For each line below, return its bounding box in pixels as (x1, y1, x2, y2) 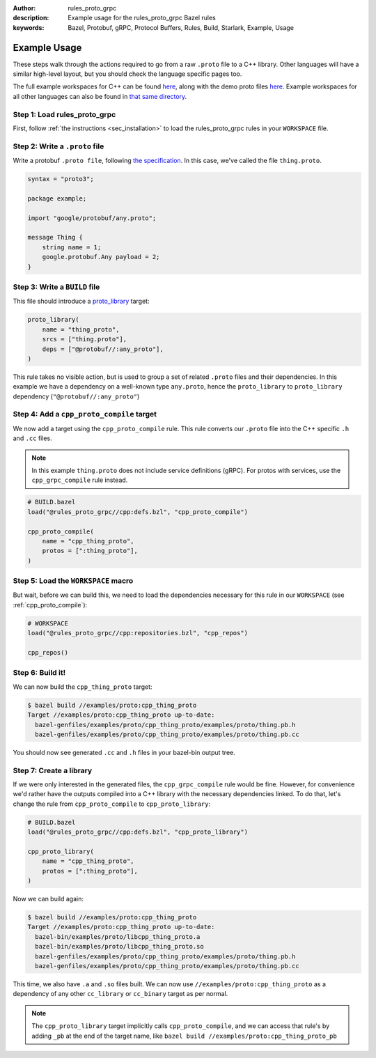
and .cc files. (13, 434, 52, 442)
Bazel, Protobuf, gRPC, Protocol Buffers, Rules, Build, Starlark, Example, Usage (68, 23, 294, 31)
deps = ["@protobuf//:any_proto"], (42, 345, 164, 353)
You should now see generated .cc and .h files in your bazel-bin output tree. (13, 748, 236, 756)
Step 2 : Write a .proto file (13, 141, 104, 151)
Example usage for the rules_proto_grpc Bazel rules (68, 14, 216, 22)
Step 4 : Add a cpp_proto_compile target (13, 410, 157, 419)
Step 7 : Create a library (13, 765, 93, 775)
